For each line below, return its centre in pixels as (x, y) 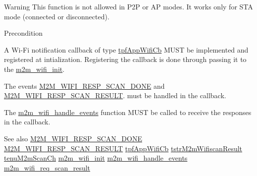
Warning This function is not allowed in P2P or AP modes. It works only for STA (128, 6)
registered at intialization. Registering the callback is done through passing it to (125, 59)
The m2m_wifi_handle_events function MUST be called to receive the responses (128, 112)
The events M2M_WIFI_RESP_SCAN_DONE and (84, 86)
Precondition (24, 33)
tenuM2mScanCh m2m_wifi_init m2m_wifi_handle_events (96, 158)
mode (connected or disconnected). (57, 16)
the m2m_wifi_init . (34, 69)
